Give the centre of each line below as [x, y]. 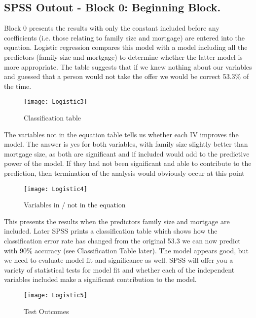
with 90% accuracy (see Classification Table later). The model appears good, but [126, 250]
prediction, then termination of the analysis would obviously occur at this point [124, 173]
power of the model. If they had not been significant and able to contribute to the [128, 163]
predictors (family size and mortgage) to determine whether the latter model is [123, 57]
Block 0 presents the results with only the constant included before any [112, 28]
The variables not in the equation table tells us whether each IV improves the [121, 134]
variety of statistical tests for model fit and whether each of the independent [119, 269]
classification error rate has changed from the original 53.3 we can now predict [122, 241]
